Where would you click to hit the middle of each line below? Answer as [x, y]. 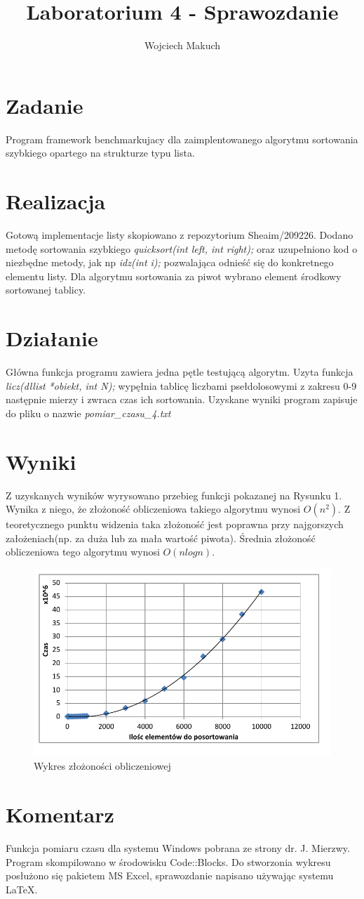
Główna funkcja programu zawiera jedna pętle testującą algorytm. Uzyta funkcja [180, 372]
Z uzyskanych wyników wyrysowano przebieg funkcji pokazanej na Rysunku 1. [174, 495]
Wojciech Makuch [182, 45]
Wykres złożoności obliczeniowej [102, 766]
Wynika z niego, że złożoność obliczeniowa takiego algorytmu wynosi [153, 509]
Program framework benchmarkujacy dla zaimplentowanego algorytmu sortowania [182, 139]
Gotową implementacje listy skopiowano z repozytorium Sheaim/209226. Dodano [180, 234]
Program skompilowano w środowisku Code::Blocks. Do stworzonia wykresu [168, 861]
